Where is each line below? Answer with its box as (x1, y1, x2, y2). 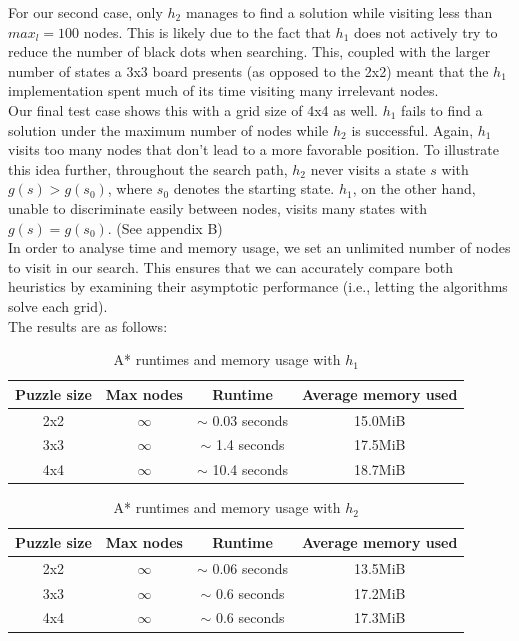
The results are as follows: (8, 315, 168, 336)
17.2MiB (353, 582, 406, 603)
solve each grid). (8, 295, 108, 316)
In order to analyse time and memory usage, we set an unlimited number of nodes (8, 237, 511, 258)
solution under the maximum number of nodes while (8, 119, 329, 140)
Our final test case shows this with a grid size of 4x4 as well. (8, 99, 379, 120)
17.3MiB (353, 607, 406, 628)
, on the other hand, (352, 178, 476, 199)
